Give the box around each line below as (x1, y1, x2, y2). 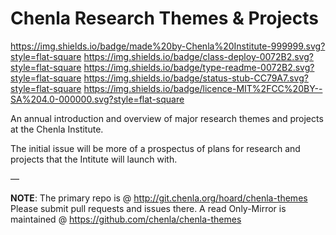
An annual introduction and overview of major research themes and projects (10, 112, 324, 124)
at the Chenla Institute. (10, 123, 104, 135)
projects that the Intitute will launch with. (10, 153, 178, 165)
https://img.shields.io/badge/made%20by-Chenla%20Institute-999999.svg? (10, 40, 326, 52)
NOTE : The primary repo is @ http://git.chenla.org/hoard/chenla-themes (10, 192, 308, 204)
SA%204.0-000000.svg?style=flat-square (10, 93, 185, 105)
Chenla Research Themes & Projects (10, 7, 319, 30)
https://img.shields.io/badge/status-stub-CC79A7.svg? (83, 72, 309, 84)
